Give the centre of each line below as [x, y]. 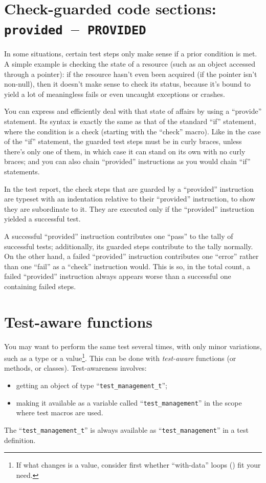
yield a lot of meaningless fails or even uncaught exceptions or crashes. [115, 94]
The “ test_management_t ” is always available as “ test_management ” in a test [126, 429]
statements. [22, 171]
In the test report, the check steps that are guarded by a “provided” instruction [129, 188]
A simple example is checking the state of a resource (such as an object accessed [130, 64]
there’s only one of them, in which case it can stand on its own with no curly [125, 151]
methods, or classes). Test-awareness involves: [75, 368]
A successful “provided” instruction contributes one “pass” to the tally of [119, 236]
